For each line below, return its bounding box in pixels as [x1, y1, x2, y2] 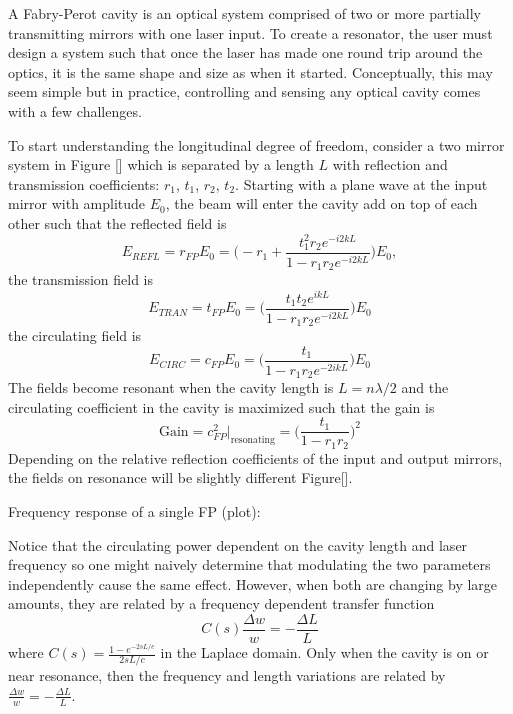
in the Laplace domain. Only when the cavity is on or [160, 642, 489, 663]
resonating [230, 434, 275, 445]
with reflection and [332, 154, 448, 175]
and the [401, 377, 449, 398]
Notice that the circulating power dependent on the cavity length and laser [8, 534, 468, 555]
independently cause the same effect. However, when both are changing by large [8, 573, 498, 594]
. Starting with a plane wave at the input [235, 173, 488, 194]
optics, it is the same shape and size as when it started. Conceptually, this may [8, 61, 493, 82]
